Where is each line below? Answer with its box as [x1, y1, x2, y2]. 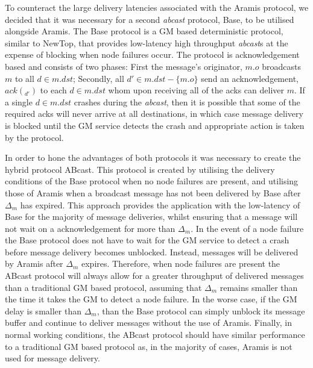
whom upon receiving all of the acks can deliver [108, 84, 285, 96]
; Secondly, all [73, 72, 124, 84]
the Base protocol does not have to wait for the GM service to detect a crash [5, 234, 289, 246]
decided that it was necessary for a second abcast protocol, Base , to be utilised [5, 13, 294, 25]
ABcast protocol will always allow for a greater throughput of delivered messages [5, 269, 304, 282]
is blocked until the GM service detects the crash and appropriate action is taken [5, 119, 305, 131]
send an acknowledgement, [201, 72, 299, 84]
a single [5, 95, 33, 108]
